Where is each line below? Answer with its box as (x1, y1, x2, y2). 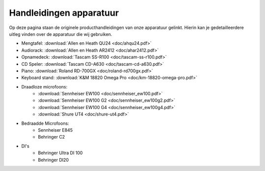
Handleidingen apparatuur (9, 7, 119, 18)
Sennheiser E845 (38, 127, 73, 133)
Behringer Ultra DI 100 (38, 150, 83, 156)
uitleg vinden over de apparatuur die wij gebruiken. (9, 31, 112, 37)
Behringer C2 (38, 134, 65, 140)
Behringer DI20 (38, 157, 69, 163)
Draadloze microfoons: (21, 84, 68, 89)
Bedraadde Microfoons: (21, 120, 69, 126)
